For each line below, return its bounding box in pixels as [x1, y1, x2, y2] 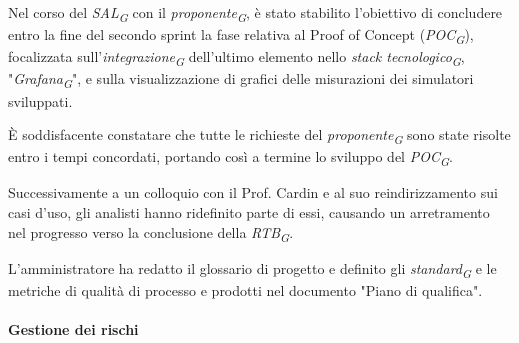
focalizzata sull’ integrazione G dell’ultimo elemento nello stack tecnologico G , [8, 46, 465, 70]
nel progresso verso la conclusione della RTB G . [8, 221, 294, 245]
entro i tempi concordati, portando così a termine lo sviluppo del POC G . [8, 146, 453, 170]
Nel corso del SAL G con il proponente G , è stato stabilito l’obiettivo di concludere [8, 2, 503, 25]
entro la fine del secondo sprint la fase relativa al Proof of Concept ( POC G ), [8, 24, 474, 47]
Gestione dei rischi [8, 318, 139, 339]
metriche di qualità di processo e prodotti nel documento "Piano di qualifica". [8, 279, 483, 300]
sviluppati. [8, 90, 73, 111]
